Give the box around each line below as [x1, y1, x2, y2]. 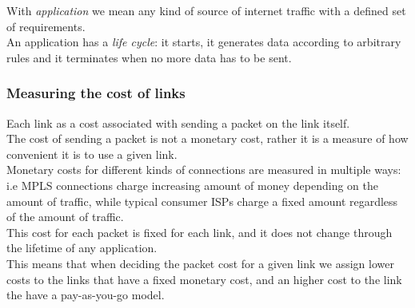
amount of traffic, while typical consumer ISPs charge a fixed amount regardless [6, 192, 398, 209]
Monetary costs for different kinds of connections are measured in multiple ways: [6, 161, 401, 178]
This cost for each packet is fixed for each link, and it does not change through [6, 223, 393, 240]
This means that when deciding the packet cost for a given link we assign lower [6, 255, 394, 271]
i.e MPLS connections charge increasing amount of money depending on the [6, 176, 378, 193]
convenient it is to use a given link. [6, 145, 178, 162]
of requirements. [6, 18, 86, 34]
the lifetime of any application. [6, 239, 158, 256]
